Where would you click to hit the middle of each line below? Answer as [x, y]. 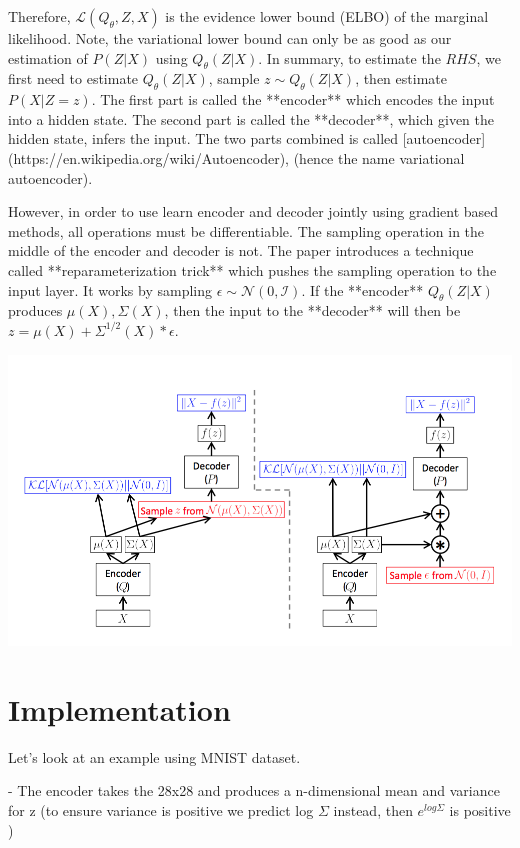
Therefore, [39, 16]
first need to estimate [73, 78]
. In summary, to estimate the [349, 57]
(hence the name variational [379, 157]
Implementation [119, 708]
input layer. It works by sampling [110, 289]
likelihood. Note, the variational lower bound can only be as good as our [230, 38]
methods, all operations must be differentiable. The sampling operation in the [246, 230]
